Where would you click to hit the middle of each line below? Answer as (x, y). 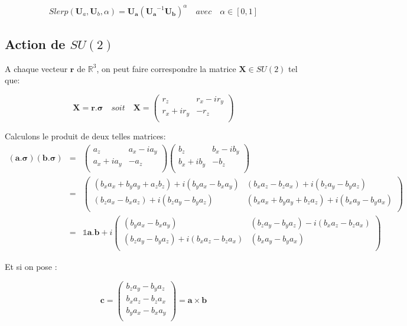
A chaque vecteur (36, 68)
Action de (35, 43)
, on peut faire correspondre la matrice (166, 68)
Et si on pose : (31, 267)
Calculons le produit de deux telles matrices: (85, 136)
